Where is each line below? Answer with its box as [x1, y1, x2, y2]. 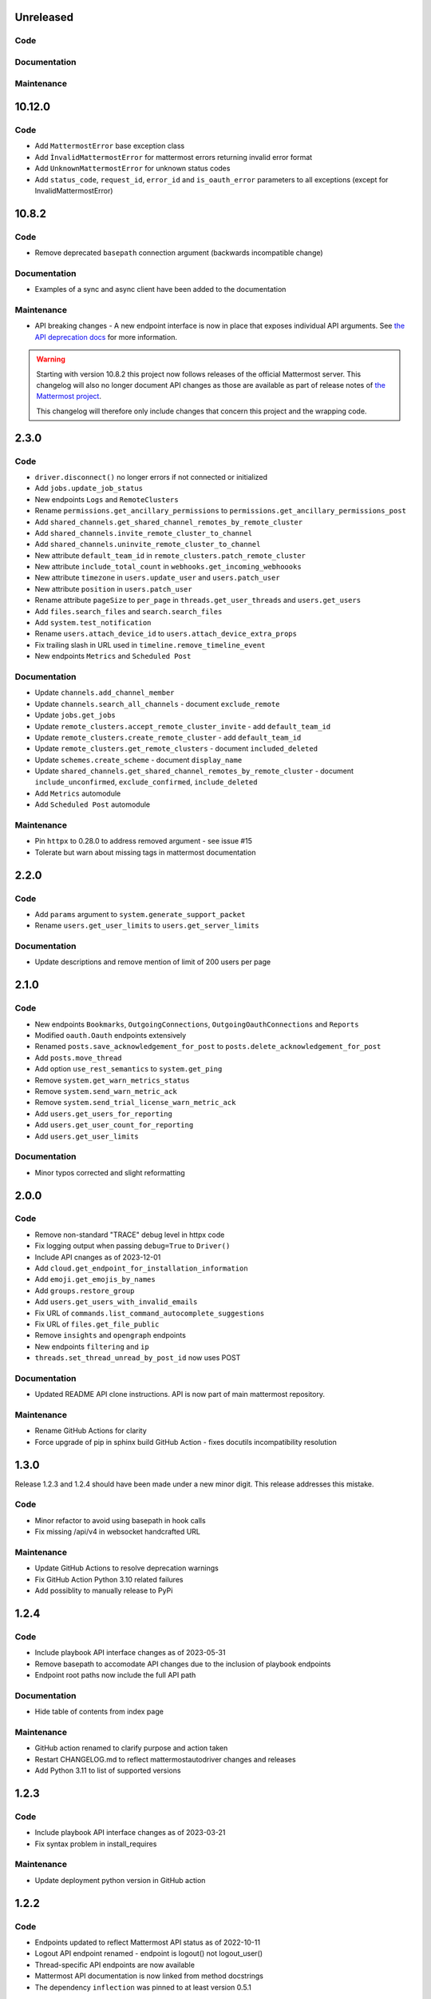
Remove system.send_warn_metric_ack [34, 1086, 177, 1095]
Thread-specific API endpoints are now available [34, 1960, 196, 1969]
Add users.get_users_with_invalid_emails [34, 1297, 198, 1307]
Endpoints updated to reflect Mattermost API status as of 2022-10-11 [34, 1937, 261, 1947]
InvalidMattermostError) [34, 186, 113, 196]
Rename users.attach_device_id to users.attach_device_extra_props [34, 628, 297, 639]
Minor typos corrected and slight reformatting [34, 1167, 185, 1177]
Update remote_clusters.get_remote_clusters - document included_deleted [34, 744, 318, 753]
